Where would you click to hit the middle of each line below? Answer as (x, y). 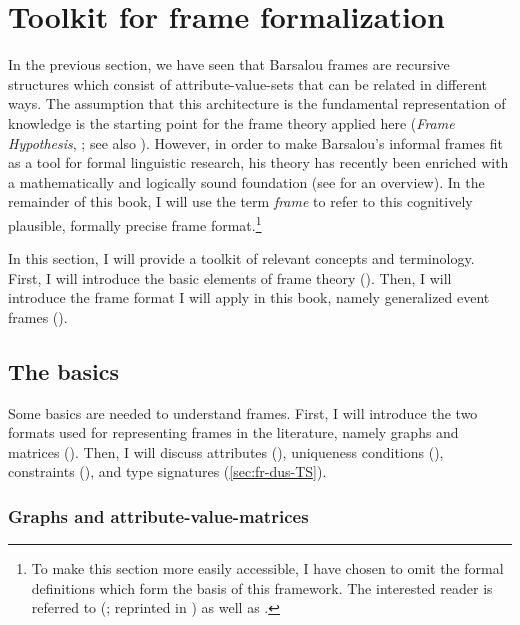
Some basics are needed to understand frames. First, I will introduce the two (243, 412)
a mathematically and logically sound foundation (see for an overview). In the (246, 181)
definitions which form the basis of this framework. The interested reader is (262, 587)
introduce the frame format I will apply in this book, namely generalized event (249, 297)
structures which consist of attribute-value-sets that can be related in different (247, 83)
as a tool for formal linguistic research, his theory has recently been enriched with (258, 162)
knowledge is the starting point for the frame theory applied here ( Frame (231, 122)
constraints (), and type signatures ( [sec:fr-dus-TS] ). (167, 471)
